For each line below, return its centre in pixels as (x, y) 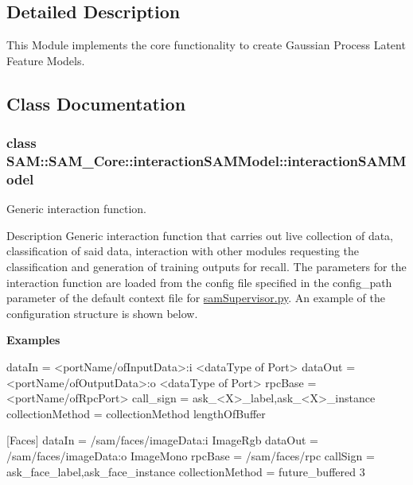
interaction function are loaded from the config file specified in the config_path (199, 282)
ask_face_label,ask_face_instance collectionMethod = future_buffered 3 (186, 471)
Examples (33, 340)
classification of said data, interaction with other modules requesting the (183, 251)
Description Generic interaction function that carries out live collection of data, (200, 235)
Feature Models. (46, 60)
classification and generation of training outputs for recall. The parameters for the (206, 267)
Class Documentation (96, 103)
